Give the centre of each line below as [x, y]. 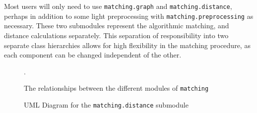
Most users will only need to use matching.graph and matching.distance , [118, 6]
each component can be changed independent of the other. [93, 55]
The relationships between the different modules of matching [116, 88]
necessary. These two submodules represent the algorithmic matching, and [117, 26]
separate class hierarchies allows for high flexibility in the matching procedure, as [127, 45]
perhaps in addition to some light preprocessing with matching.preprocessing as [129, 16]
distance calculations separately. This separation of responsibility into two [116, 35]
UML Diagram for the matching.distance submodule [106, 104]
